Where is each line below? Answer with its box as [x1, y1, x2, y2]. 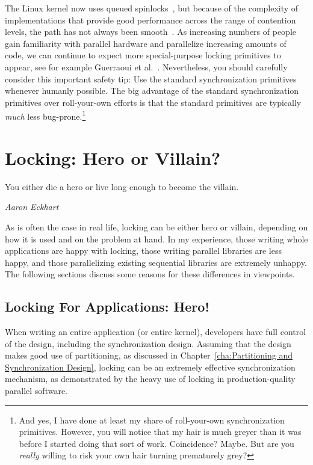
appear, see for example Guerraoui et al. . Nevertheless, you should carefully [5, 60, 288, 73]
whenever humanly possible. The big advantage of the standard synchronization [5, 84, 299, 97]
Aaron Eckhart [5, 200, 59, 213]
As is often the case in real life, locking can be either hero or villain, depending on [5, 220, 308, 233]
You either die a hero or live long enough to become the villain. [5, 180, 239, 192]
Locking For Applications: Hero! [5, 297, 209, 316]
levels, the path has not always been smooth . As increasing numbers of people [5, 25, 296, 38]
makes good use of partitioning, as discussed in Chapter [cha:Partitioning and [5, 349, 293, 362]
